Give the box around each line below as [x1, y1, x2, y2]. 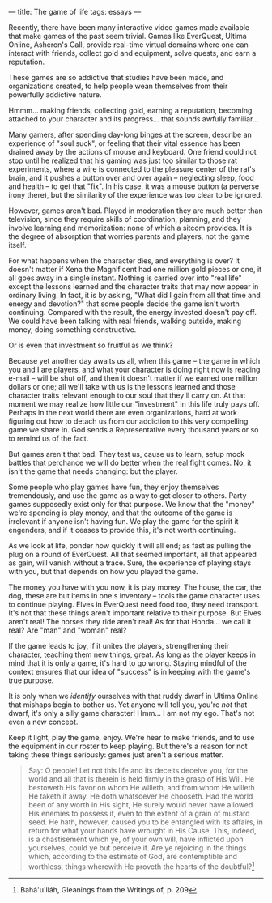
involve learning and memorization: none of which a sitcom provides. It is [8, 223, 253, 232]
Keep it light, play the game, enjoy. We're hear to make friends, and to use [8, 733, 255, 742]
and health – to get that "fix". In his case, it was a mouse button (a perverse [8, 181, 260, 191]
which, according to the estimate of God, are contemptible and [28, 852, 237, 861]
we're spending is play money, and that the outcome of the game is [8, 508, 233, 518]
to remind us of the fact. [8, 433, 89, 443]
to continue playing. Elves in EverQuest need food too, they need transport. [8, 599, 260, 609]
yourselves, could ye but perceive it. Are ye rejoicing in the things [28, 843, 247, 853]
